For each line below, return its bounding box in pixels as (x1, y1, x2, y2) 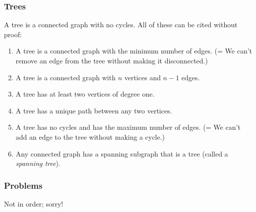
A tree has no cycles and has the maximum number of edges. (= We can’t (15, 122, 241, 132)
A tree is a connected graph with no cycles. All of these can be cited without (4, 19, 238, 30)
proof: (4, 29, 22, 39)
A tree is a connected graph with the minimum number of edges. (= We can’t (15, 46, 253, 56)
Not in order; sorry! (4, 198, 64, 209)
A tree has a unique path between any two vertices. (15, 105, 172, 115)
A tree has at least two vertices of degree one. (15, 89, 155, 99)
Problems (4, 179, 43, 191)
